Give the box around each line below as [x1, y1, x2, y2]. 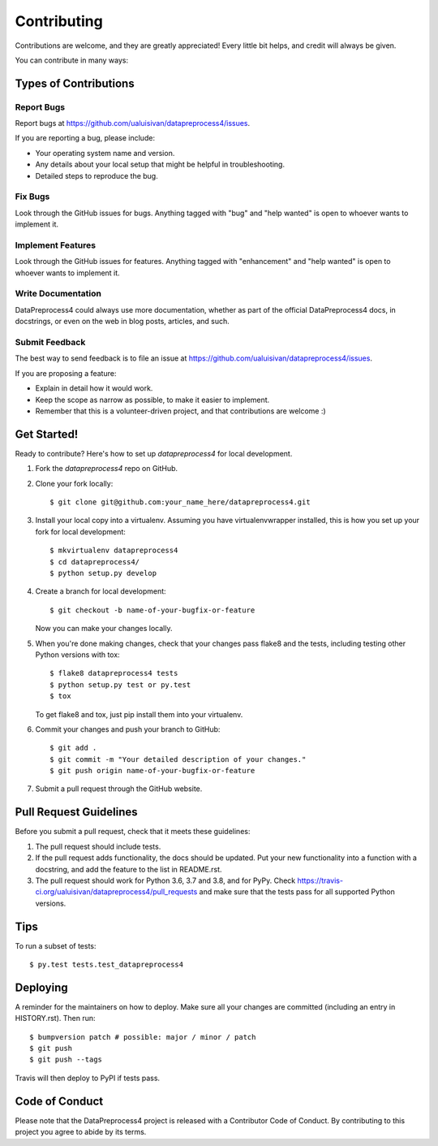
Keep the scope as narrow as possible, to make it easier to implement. [35, 395, 270, 404]
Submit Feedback [15, 337, 86, 348]
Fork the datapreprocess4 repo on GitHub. [35, 464, 178, 474]
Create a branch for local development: [35, 586, 166, 596]
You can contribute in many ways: [15, 55, 129, 65]
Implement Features [15, 240, 97, 251]
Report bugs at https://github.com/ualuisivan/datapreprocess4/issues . [15, 119, 251, 128]
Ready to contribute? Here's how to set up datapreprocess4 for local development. [15, 448, 293, 458]
